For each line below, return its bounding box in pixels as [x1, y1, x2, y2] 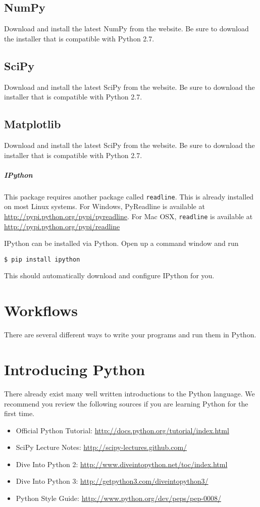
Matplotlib [4, 116, 61, 132]
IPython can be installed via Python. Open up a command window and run [4, 238, 239, 248]
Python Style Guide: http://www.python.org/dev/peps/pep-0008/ [16, 493, 221, 503]
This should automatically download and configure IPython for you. [4, 270, 215, 281]
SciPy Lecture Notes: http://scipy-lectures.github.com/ [16, 442, 187, 452]
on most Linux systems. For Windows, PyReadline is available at [4, 201, 205, 212]
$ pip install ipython [4, 256, 80, 263]
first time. [4, 408, 35, 419]
